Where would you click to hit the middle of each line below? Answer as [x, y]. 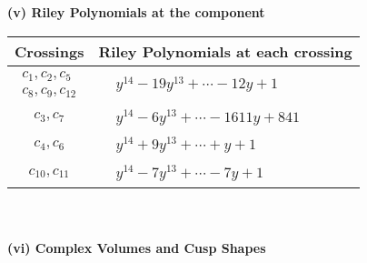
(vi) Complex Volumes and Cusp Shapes [137, 247]
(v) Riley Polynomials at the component [136, 12]
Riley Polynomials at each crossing [225, 51]
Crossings [50, 51]
